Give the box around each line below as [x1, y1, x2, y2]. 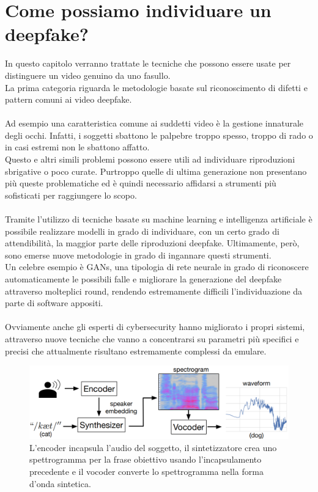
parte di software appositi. [5, 296, 103, 309]
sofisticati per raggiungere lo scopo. [5, 188, 137, 201]
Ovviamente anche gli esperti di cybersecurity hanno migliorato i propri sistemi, [5, 320, 305, 333]
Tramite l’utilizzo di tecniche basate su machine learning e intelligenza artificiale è [5, 213, 312, 226]
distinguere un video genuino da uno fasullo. [5, 68, 171, 81]
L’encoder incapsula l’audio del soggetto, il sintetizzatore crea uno [29, 441, 277, 453]
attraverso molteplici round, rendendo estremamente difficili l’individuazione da [5, 284, 303, 297]
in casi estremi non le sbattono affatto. [5, 141, 150, 153]
